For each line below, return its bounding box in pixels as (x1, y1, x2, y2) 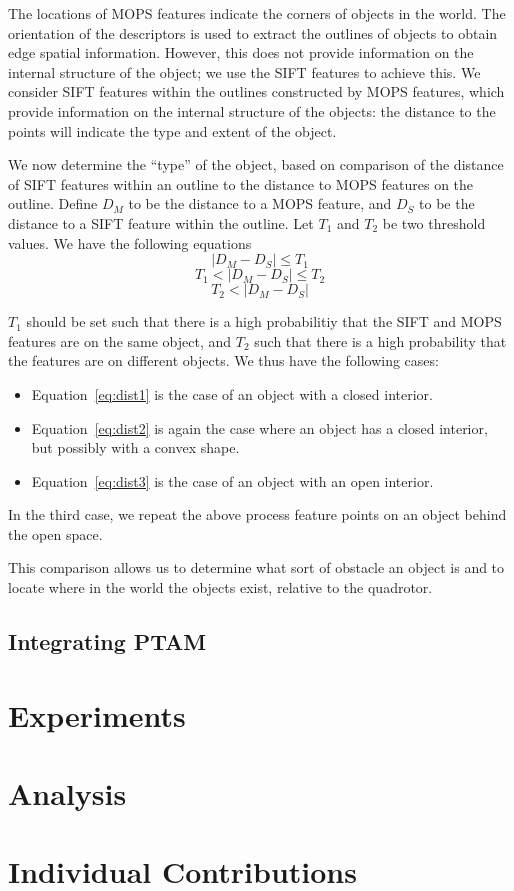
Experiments (8, 694, 186, 735)
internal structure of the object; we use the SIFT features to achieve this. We (8, 61, 481, 82)
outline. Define (8, 193, 98, 214)
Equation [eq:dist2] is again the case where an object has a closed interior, (31, 417, 488, 438)
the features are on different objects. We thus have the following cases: (8, 350, 439, 371)
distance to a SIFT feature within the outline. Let (8, 212, 314, 233)
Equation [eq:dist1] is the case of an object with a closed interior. (31, 383, 433, 404)
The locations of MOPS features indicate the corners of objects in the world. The (8, 3, 506, 23)
